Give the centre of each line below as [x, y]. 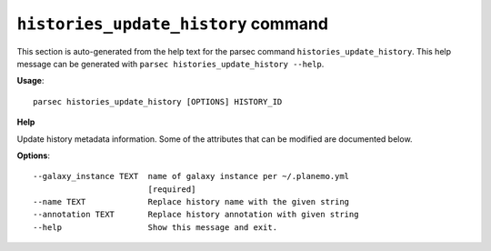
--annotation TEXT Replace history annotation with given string [196, 215]
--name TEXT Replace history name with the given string [191, 202]
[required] [172, 189]
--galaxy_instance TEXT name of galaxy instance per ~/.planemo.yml [191, 176]
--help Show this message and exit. [155, 227]
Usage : [30, 81]
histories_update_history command [173, 24]
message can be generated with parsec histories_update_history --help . [170, 64]
